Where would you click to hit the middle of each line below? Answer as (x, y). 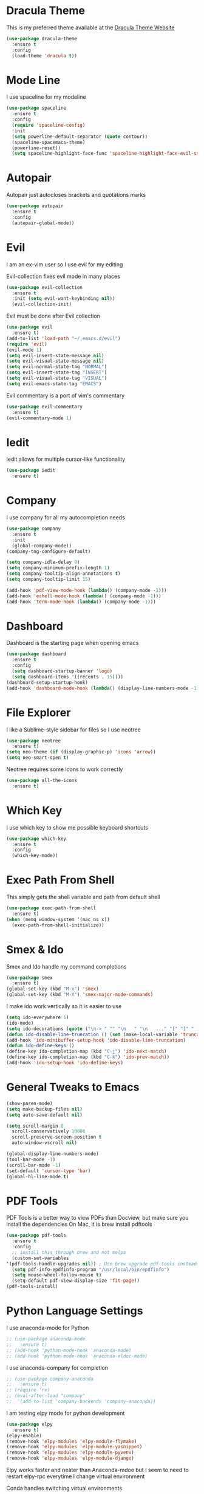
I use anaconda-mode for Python (48, 1328)
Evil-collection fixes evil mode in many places (63, 276)
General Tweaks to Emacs (73, 1087)
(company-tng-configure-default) (49, 551)
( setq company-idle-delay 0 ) (43, 562)
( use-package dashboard (36, 654)
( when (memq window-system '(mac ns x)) (58, 919)
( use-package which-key (36, 839)
